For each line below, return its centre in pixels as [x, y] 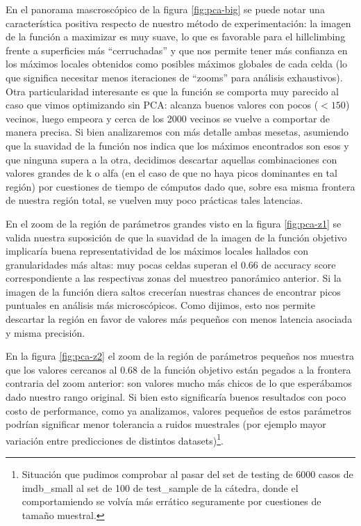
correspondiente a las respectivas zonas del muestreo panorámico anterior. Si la [174, 278]
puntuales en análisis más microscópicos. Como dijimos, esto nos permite [160, 305]
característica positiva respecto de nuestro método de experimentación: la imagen [178, 23]
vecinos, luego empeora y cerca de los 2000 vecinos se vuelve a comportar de [168, 118]
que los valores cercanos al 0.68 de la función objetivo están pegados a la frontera [178, 369]
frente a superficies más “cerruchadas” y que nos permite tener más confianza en [177, 50]
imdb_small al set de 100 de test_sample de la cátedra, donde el [160, 487]
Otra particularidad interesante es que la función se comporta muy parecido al [172, 91]
